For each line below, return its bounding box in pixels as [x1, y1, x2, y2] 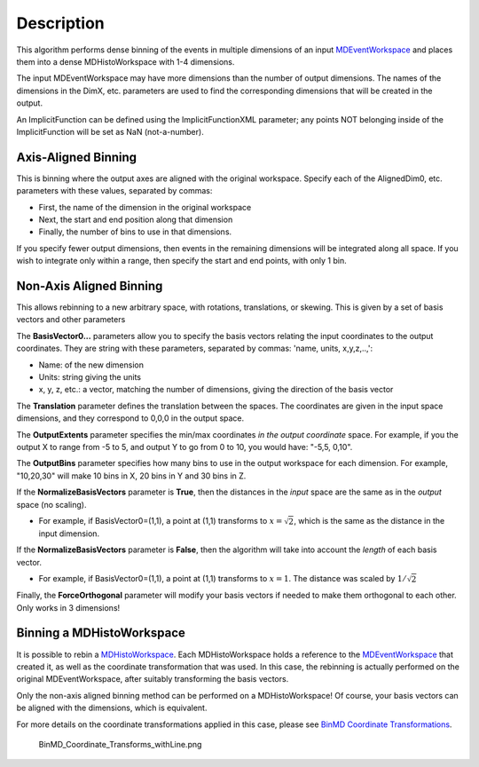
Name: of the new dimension [38, 360, 144, 370]
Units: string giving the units [38, 372, 142, 382]
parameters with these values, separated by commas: [16, 186, 213, 196]
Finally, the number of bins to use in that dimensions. [38, 226, 232, 237]
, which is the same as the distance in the [294, 515, 445, 526]
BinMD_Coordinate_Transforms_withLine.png [38, 739, 202, 749]
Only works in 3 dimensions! [16, 602, 121, 613]
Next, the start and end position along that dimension [38, 214, 233, 225]
